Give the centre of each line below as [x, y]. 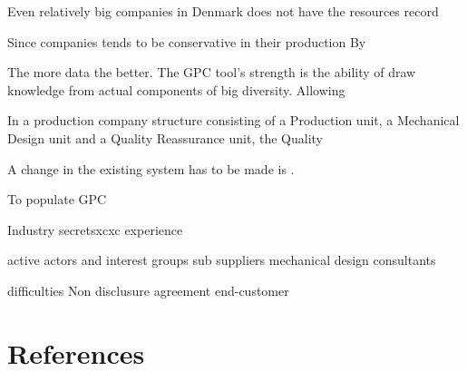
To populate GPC [57, 199]
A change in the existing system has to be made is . [151, 168]
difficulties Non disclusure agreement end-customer [148, 290]
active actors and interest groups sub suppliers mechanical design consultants [222, 260]
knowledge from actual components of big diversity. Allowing [176, 89]
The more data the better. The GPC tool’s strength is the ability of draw [212, 72]
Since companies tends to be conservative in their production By [187, 41]
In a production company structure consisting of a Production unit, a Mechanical [233, 120]
